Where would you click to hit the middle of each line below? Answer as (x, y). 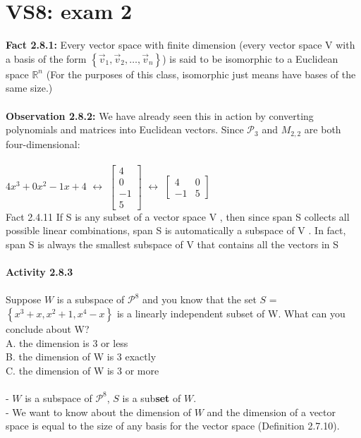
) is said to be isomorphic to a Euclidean (250, 58)
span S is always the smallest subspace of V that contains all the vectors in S (172, 244)
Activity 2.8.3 (39, 272)
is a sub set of (152, 397)
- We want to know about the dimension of (98, 412)
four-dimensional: (43, 144)
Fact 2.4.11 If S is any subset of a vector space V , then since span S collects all (178, 216)
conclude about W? (48, 329)
